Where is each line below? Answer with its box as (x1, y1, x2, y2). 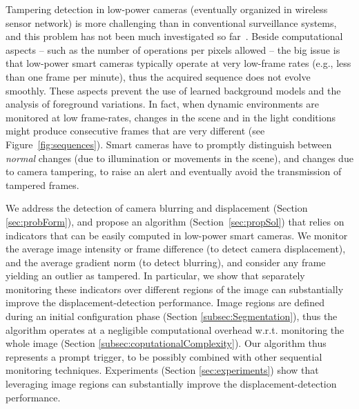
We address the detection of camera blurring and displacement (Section (6, 201, 308, 215)
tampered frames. (6, 177, 79, 192)
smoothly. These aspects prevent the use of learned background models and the (6, 83, 341, 97)
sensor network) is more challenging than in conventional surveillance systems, (6, 15, 337, 30)
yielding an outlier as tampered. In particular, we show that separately (6, 268, 305, 283)
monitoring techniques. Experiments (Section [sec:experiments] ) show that (6, 363, 319, 377)
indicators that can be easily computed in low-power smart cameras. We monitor (6, 228, 348, 242)
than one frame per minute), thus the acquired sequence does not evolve (6, 69, 311, 83)
